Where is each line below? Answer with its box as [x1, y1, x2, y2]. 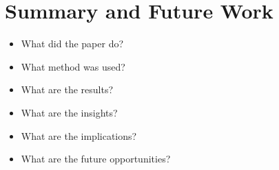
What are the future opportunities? [21, 151, 171, 166]
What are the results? [21, 82, 114, 97]
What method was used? [21, 59, 125, 73]
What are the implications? [21, 128, 137, 143]
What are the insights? [21, 105, 118, 119]
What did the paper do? [21, 36, 124, 51]
